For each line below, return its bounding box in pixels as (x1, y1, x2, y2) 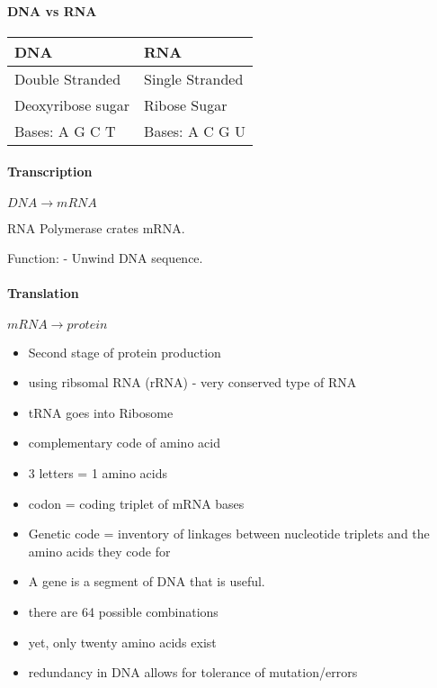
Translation (7, 284, 79, 303)
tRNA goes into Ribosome (28, 403, 174, 421)
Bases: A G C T (14, 120, 116, 141)
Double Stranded (14, 68, 121, 89)
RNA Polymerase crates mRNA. (7, 218, 185, 237)
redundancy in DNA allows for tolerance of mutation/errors (28, 663, 358, 682)
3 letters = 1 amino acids (28, 463, 167, 482)
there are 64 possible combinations (28, 602, 218, 620)
